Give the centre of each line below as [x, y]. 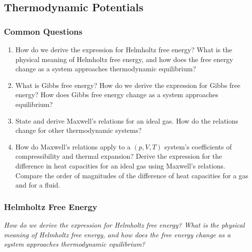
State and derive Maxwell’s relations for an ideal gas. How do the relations [127, 120]
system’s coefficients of [198, 146]
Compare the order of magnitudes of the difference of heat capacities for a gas [132, 175]
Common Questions [43, 31]
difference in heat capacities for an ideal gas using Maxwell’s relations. [120, 165]
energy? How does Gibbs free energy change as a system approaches [117, 94]
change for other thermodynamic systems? [78, 130]
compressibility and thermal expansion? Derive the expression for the [119, 156]
